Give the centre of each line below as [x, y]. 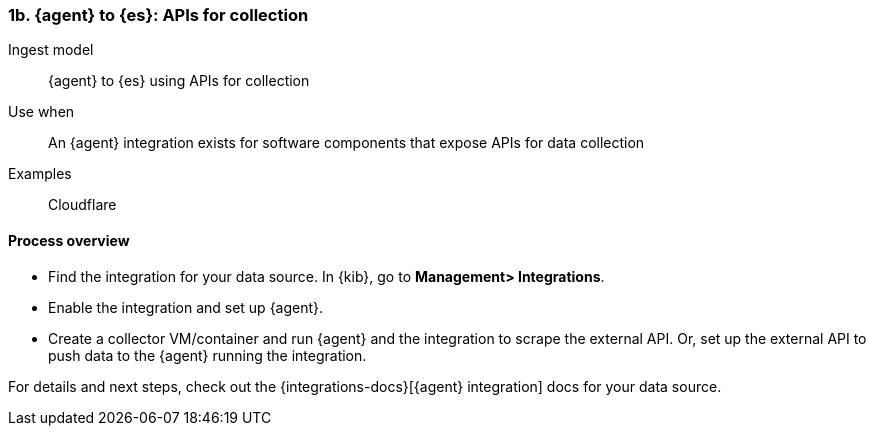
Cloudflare [82, 205]
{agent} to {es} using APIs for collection [179, 81]
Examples [40, 174]
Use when [41, 112]
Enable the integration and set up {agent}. [186, 307]
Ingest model [51, 50]
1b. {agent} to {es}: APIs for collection [158, 15]
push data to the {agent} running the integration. [207, 355]
